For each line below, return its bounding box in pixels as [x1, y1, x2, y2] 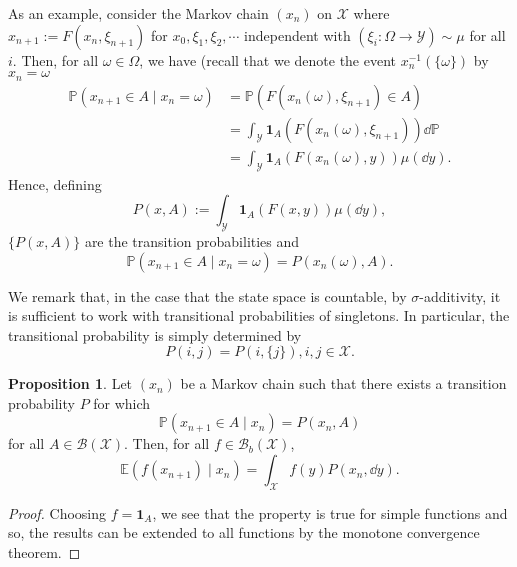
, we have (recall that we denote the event [139, 49, 397, 70]
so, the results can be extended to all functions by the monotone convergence [8, 522, 480, 543]
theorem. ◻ [8, 542, 81, 563]
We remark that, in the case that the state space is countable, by [8, 285, 407, 306]
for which [93, 392, 151, 413]
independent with [244, 24, 351, 45]
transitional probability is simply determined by [8, 324, 302, 345]
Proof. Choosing [8, 502, 107, 523]
